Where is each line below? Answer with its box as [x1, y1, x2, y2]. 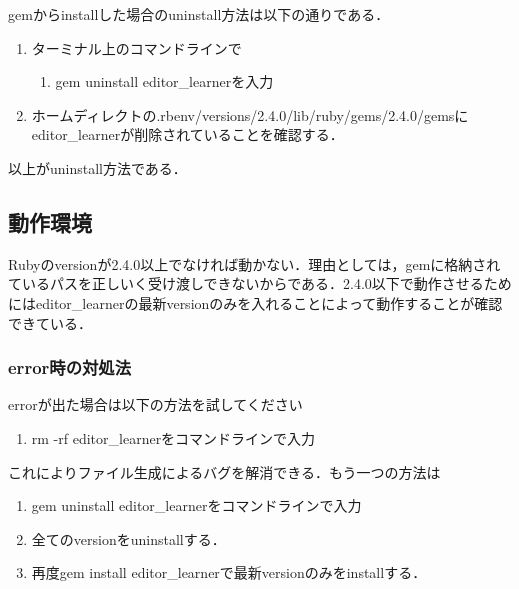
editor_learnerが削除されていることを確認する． [31, 124, 344, 145]
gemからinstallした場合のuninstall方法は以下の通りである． [8, 4, 390, 24]
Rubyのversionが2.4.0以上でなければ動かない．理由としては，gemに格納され [8, 253, 501, 274]
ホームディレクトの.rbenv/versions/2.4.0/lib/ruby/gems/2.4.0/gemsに [31, 104, 469, 125]
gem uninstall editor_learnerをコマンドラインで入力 [31, 495, 362, 516]
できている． [8, 312, 92, 333]
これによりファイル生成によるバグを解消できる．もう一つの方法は [8, 461, 441, 482]
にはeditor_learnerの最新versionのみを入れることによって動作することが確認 [8, 292, 503, 313]
